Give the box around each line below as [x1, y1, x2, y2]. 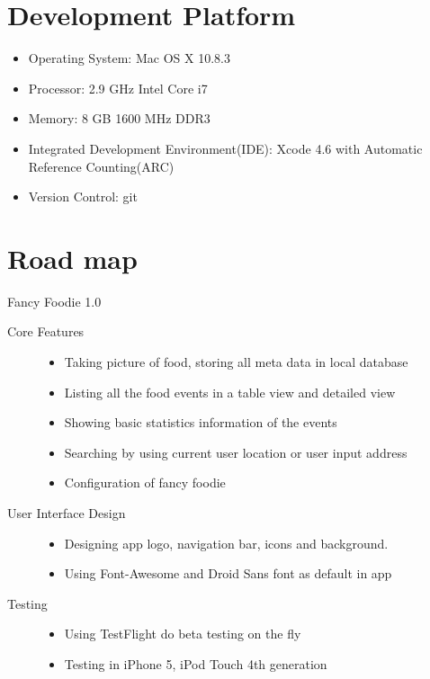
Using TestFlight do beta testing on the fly [64, 624, 301, 643]
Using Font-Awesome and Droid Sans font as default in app [64, 564, 392, 583]
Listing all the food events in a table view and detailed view [64, 382, 396, 401]
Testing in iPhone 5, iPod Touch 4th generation [64, 654, 327, 673]
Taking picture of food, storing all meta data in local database [64, 353, 408, 371]
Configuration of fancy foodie [64, 473, 226, 492]
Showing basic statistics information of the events [64, 413, 337, 432]
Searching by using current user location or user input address [64, 442, 408, 461]
